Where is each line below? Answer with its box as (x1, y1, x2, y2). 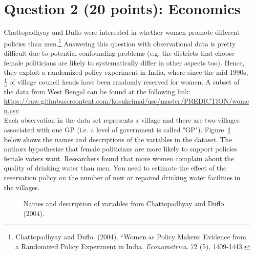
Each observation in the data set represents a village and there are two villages (4, 115, 240, 125)
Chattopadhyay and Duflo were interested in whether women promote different (4, 27, 240, 37)
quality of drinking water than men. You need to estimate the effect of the (4, 163, 227, 173)
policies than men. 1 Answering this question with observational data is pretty (4, 37, 236, 48)
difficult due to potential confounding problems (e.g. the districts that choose (4, 47, 235, 58)
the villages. (4, 182, 40, 192)
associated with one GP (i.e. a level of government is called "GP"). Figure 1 (4, 124, 231, 134)
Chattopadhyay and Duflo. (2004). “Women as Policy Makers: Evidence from (15, 232, 246, 242)
